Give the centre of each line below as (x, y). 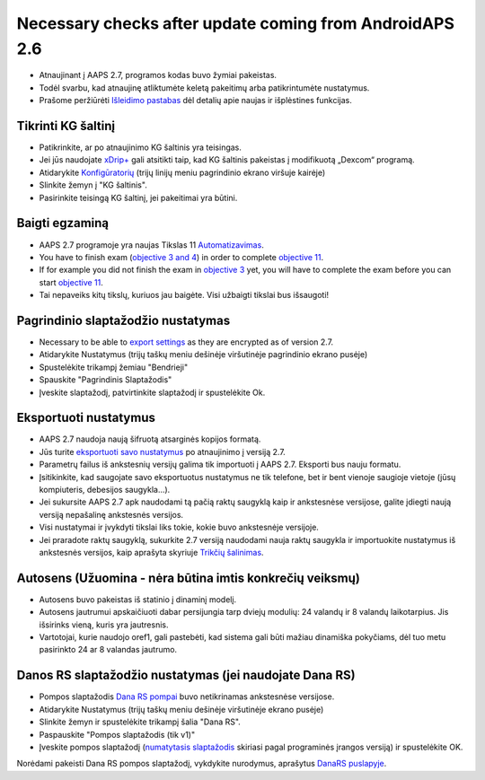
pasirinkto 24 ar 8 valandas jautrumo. (108, 650)
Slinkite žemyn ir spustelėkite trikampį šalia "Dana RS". (140, 722)
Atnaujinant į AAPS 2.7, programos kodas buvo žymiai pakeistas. (158, 75)
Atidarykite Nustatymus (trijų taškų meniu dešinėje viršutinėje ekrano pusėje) (181, 709)
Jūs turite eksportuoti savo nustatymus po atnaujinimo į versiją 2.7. (163, 451)
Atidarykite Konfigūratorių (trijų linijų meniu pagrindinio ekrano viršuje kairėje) (182, 172)
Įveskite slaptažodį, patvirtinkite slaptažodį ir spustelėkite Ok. (152, 392)
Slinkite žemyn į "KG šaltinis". (93, 185)
